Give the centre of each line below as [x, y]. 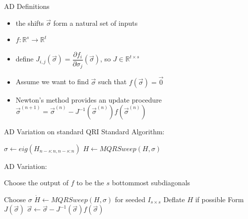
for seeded [130, 199]
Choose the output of [36, 183]
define [25, 59]
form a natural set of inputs [95, 23]
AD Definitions [27, 6]
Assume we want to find [52, 82]
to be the [90, 183]
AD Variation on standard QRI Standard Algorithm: [84, 132]
